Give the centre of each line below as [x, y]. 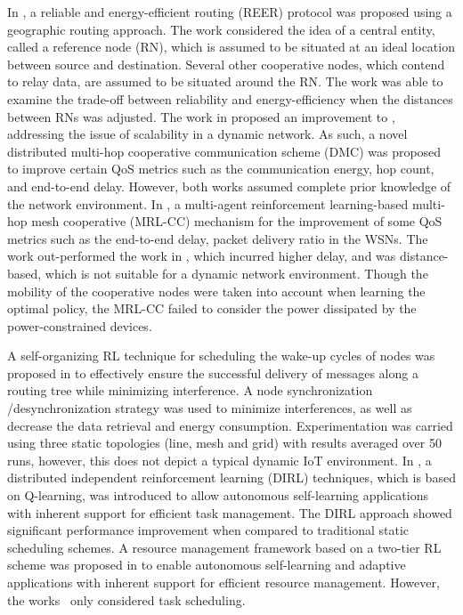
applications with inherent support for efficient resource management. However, [223, 582]
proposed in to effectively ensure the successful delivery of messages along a [213, 372]
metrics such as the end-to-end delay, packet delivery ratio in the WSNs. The [218, 238]
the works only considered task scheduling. [126, 599]
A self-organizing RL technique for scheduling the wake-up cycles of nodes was [221, 356]
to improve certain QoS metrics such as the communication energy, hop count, [221, 169]
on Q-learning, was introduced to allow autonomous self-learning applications [218, 495]
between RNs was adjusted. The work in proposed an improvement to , [201, 116]
